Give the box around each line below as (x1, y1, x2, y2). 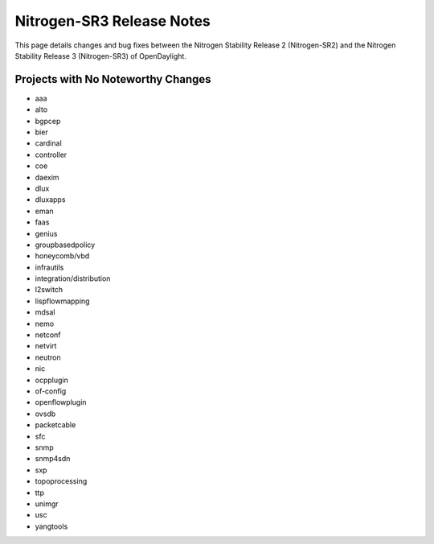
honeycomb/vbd (35, 251, 90, 261)
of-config (35, 386, 67, 396)
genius (35, 229, 58, 238)
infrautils (35, 262, 64, 272)
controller (35, 150, 68, 159)
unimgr (35, 499, 59, 509)
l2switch (35, 285, 63, 295)
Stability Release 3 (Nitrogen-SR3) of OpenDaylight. (14, 51, 186, 60)
